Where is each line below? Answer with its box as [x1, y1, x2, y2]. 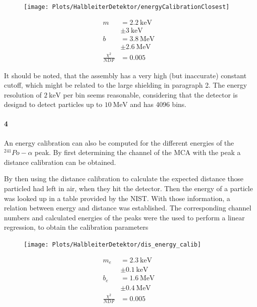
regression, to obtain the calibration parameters [4, 222, 149, 232]
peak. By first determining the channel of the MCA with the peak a [35, 147, 241, 157]
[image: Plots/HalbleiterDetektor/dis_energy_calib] [24, 241, 201, 249]
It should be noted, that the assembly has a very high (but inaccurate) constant [4, 70, 247, 80]
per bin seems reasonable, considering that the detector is [63, 89, 238, 100]
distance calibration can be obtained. [4, 156, 116, 167]
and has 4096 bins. [130, 99, 187, 109]
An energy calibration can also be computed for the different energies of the [4, 137, 234, 148]
